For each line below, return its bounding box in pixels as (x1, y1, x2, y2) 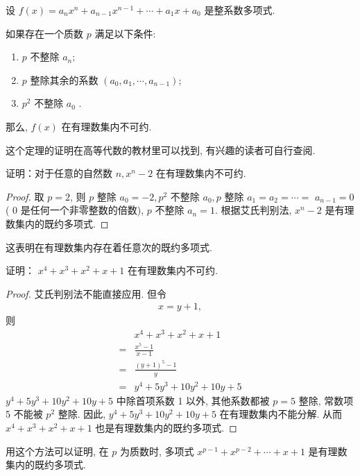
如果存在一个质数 (6, 26, 83, 40)
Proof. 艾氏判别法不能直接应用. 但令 (6, 286, 167, 300)
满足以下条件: (94, 26, 156, 40)
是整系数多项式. (204, 3, 275, 17)
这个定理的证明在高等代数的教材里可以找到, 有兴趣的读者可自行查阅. (6, 142, 316, 157)
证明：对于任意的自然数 (6, 166, 112, 180)
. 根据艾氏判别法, (214, 203, 292, 217)
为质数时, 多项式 (119, 443, 194, 458)
